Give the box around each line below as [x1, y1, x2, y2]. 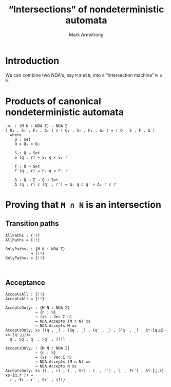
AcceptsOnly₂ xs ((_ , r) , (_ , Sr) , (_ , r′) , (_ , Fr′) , [5, 368, 144, 374]
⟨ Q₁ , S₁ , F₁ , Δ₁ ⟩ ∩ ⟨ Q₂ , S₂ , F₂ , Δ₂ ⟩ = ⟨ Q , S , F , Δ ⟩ [5, 127, 155, 133]
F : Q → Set [14, 163, 40, 169]
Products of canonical [5, 95, 102, 107]
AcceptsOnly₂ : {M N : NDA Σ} [5, 346, 70, 351]
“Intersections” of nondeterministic [8, 4, 164, 15]
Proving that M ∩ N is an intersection [5, 199, 162, 210]
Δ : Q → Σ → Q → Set [14, 177, 59, 182]
